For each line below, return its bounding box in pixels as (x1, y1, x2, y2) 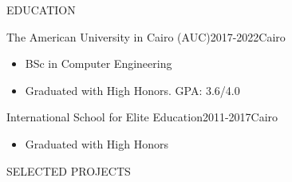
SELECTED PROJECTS (6, 162, 131, 179)
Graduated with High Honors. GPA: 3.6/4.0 (25, 81, 240, 98)
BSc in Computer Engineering (25, 55, 172, 72)
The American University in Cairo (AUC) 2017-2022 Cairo (6, 28, 286, 45)
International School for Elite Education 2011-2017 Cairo (6, 109, 278, 125)
